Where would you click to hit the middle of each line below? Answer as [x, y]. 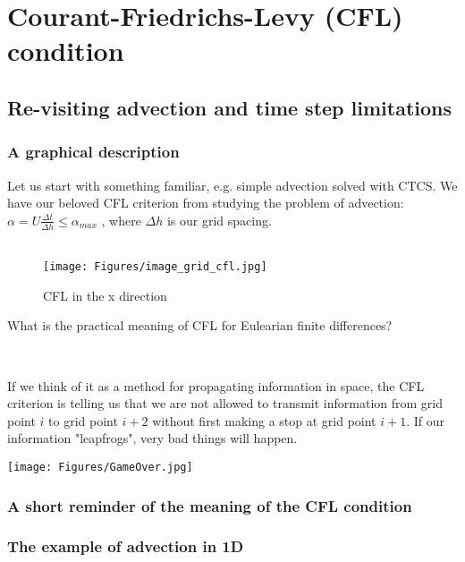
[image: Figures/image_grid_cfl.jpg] [155, 267]
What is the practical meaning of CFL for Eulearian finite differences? [200, 325]
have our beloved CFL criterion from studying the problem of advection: [206, 203]
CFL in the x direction [105, 295]
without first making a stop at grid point [264, 420]
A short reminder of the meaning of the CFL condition [210, 505]
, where [121, 220]
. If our [426, 420]
